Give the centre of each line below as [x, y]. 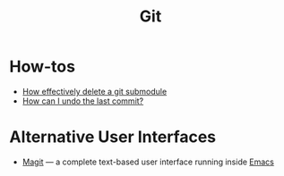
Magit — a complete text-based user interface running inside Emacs [148, 162]
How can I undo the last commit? [83, 101]
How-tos [43, 67]
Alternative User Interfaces [113, 137]
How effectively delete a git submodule [95, 91]
